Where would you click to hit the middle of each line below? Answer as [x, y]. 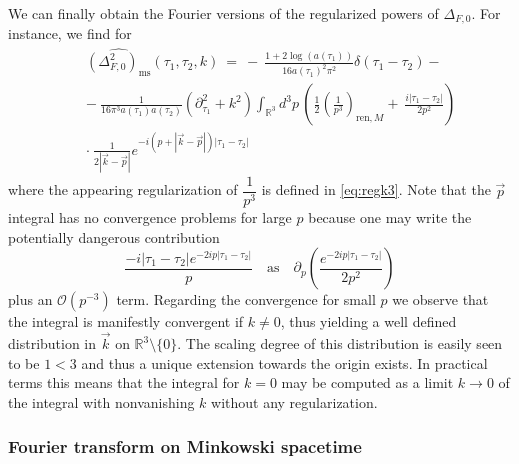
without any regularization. [294, 401]
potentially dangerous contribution [114, 236]
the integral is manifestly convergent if [126, 321]
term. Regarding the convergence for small [246, 299]
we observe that [440, 299]
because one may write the [390, 217]
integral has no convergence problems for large [150, 217]
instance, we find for [70, 33]
